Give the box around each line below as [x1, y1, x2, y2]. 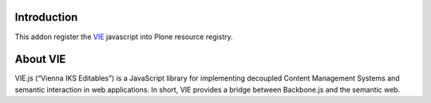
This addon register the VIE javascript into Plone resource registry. [14, 32, 233, 42]
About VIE [14, 53, 66, 66]
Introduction [14, 10, 78, 24]
